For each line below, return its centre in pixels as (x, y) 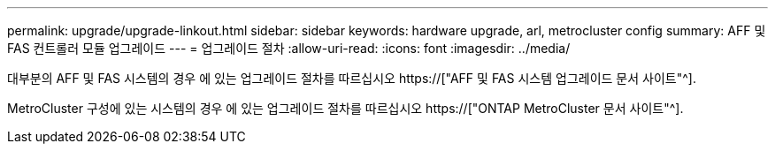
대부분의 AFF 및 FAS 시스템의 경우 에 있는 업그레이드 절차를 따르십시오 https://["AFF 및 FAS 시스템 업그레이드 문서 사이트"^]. (352, 78)
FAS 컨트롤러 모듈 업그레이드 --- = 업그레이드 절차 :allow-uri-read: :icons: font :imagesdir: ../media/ (289, 48)
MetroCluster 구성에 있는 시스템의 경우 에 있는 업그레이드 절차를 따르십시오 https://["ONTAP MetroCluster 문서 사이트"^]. (345, 108)
